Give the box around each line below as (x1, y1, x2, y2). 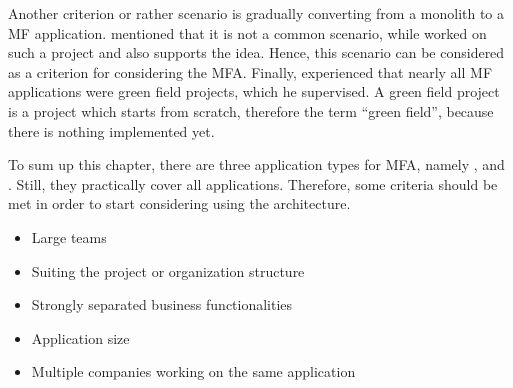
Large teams (31, 226, 107, 247)
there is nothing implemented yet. (8, 120, 215, 141)
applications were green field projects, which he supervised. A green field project (8, 81, 500, 102)
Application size (31, 327, 130, 348)
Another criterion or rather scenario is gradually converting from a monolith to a (8, 3, 505, 23)
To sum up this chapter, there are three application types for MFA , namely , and (8, 154, 505, 175)
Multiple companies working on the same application (31, 361, 356, 382)
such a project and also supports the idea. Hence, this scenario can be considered (8, 42, 505, 63)
